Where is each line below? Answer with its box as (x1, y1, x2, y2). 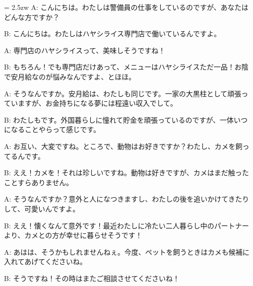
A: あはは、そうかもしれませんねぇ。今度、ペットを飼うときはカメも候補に (4, 246, 250, 257)
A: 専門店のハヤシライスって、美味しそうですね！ (4, 45, 166, 55)
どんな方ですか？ (4, 11, 60, 22)
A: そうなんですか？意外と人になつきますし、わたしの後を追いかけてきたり (4, 194, 249, 204)
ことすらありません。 (4, 177, 73, 187)
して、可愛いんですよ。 (4, 203, 80, 214)
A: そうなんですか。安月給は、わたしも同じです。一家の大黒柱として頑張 (4, 88, 242, 98)
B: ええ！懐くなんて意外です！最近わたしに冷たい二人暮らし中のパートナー (4, 220, 249, 230)
